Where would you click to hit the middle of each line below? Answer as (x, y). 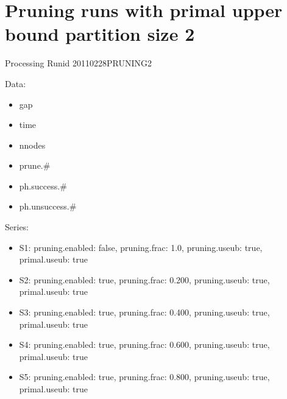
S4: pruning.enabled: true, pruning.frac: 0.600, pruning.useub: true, (144, 344)
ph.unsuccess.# (48, 206)
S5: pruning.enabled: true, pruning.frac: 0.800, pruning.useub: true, (144, 377)
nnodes (32, 145)
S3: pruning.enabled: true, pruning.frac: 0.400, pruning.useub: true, (144, 312)
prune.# (35, 165)
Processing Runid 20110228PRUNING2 (79, 63)
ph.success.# (43, 185)
